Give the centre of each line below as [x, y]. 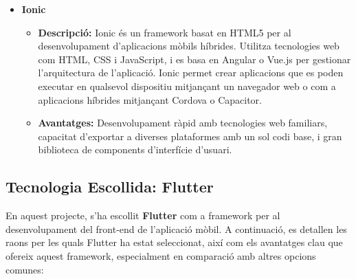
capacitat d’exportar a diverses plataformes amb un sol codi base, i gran [190, 136]
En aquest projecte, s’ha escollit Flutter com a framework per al [143, 215]
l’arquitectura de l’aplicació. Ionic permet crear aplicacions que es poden [191, 72]
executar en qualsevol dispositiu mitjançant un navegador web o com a [187, 86]
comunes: [25, 269]
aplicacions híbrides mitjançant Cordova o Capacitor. [150, 99]
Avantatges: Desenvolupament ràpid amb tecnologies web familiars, [183, 123]
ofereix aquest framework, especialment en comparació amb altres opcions [161, 255]
